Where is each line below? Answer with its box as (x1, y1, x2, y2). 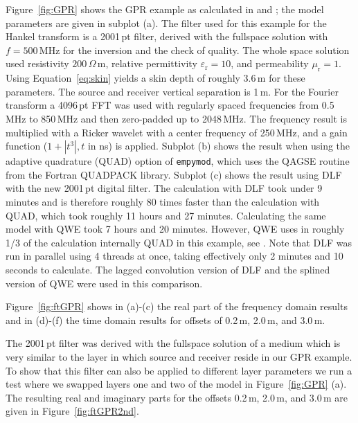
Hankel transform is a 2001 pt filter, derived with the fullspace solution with (6, 29, 328, 44)
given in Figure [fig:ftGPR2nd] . (6, 404, 139, 418)
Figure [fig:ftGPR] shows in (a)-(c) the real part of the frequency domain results (6, 299, 348, 314)
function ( (6, 138, 48, 153)
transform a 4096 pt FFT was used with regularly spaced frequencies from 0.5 (6, 98, 334, 112)
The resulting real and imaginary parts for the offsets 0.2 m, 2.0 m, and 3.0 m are (6, 390, 348, 404)
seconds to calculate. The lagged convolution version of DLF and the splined (6, 262, 330, 276)
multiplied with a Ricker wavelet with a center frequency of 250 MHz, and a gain (6, 125, 348, 139)
